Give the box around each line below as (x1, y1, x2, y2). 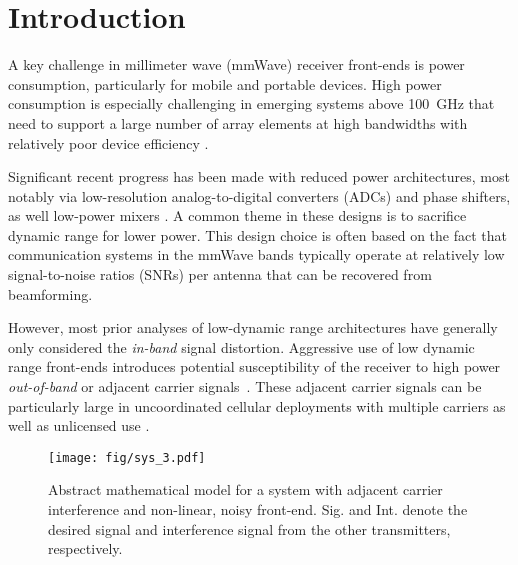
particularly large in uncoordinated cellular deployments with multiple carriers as (8, 395, 506, 416)
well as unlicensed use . (8, 415, 150, 436)
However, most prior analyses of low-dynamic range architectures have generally (8, 317, 498, 338)
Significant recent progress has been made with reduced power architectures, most (8, 166, 510, 187)
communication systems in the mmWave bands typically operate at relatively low (8, 244, 505, 265)
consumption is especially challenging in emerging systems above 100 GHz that (8, 93, 495, 114)
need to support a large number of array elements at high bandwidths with (8, 112, 468, 133)
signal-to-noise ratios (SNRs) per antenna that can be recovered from (8, 264, 432, 285)
